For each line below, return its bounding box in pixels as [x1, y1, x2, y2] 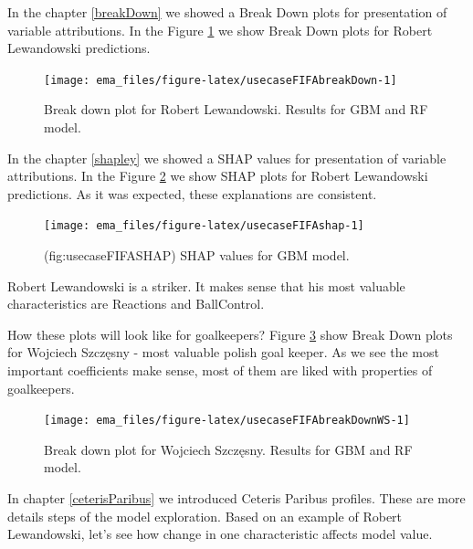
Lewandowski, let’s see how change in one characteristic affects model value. [7, 524, 433, 544]
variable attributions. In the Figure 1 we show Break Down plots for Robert [7, 20, 433, 39]
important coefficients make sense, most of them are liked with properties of [7, 361, 433, 380]
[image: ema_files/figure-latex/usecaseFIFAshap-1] [44, 219, 364, 233]
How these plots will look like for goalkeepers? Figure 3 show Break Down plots [7, 324, 453, 343]
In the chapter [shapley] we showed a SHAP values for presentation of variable [7, 148, 447, 167]
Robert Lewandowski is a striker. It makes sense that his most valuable [7, 276, 405, 295]
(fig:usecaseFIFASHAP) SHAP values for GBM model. [44, 246, 350, 265]
